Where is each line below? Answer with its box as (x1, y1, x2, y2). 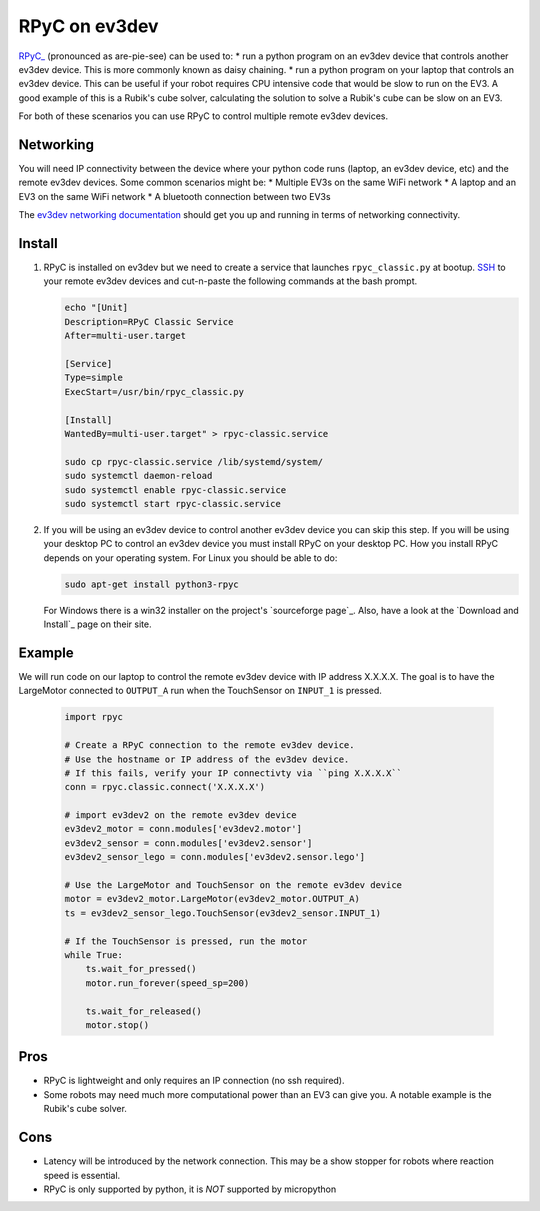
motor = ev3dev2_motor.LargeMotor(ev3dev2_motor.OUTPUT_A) (64, 893, 360, 905)
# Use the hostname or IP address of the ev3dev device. (64, 753, 350, 765)
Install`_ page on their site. (43, 618, 152, 630)
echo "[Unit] (64, 302, 129, 314)
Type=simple (64, 372, 124, 384)
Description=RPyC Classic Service (64, 316, 234, 327)
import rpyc (64, 711, 124, 723)
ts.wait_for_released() (85, 1005, 202, 1017)
